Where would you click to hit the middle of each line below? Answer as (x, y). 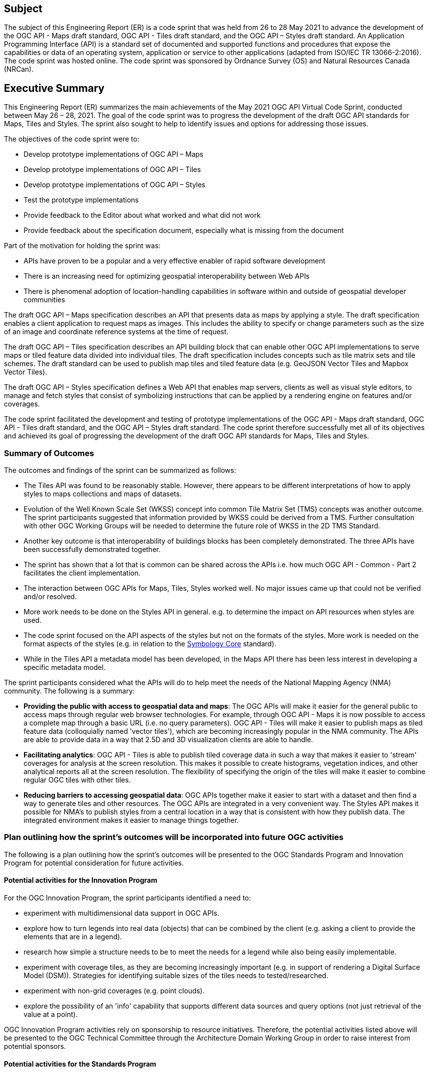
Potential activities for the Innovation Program (81, 880)
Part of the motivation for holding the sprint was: (82, 246)
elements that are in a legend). (73, 936)
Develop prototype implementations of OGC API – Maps (114, 154)
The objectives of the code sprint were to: (72, 139)
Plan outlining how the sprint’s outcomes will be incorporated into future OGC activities (174, 837)
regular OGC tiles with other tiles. (77, 780)
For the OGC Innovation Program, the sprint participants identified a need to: (128, 898)
